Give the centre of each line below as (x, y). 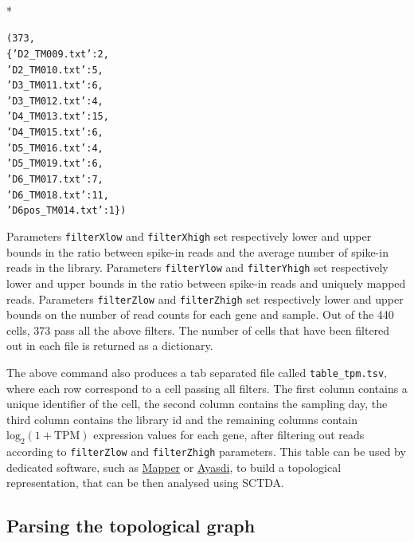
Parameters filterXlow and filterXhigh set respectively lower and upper (189, 236)
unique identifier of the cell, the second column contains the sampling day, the (197, 404)
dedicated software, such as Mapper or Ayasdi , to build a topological (174, 467)
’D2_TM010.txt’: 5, (55, 70)
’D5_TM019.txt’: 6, (55, 164)
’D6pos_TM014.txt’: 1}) (66, 211)
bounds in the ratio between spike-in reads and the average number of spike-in (197, 251)
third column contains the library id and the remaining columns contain (182, 419)
